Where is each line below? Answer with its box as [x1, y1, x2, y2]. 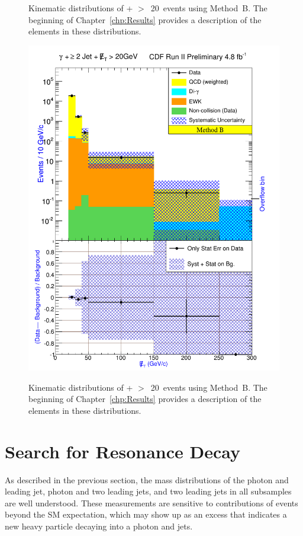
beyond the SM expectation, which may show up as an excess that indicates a [5, 508, 287, 521]
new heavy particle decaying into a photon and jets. [5, 520, 193, 532]
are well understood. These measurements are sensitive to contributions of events [5, 496, 298, 509]
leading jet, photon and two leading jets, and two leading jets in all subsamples [5, 485, 292, 497]
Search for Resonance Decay [5, 439, 240, 463]
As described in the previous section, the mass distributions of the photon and [5, 473, 289, 486]
